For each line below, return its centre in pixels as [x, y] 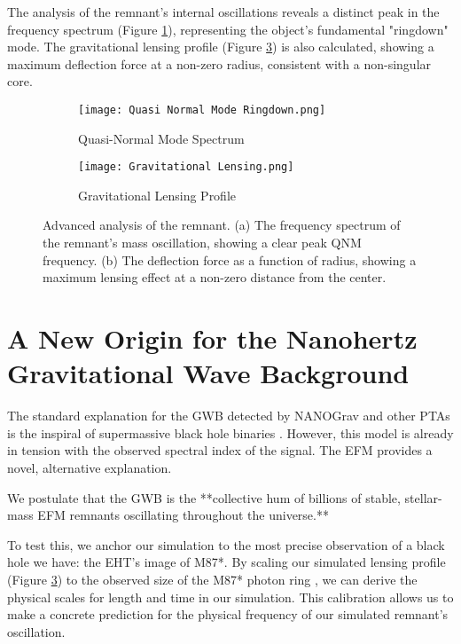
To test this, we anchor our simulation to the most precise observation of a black [226, 544]
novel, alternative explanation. [90, 467]
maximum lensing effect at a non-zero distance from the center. [215, 277]
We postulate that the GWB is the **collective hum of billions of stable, [204, 497]
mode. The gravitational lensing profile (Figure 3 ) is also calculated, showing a [221, 47]
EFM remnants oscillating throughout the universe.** [183, 515]
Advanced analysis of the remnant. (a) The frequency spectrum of [222, 225]
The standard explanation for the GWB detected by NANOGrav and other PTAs [229, 416]
